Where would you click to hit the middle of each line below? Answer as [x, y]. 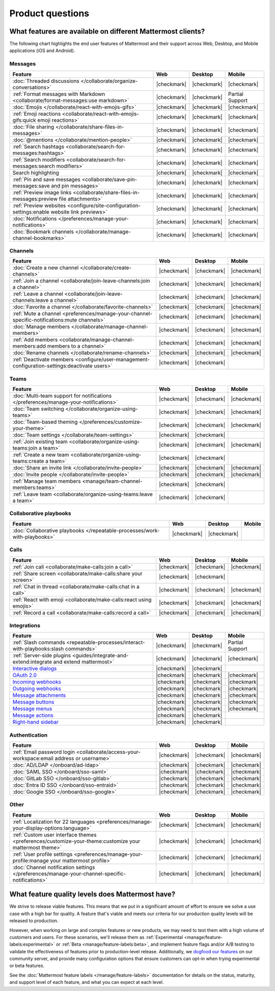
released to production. [34, 921]
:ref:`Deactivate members [43, 359]
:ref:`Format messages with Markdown [59, 94]
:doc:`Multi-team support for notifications [62, 396]
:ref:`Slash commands [39, 642]
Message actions [33, 715]
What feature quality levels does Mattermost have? [92, 894]
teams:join [25, 448]
